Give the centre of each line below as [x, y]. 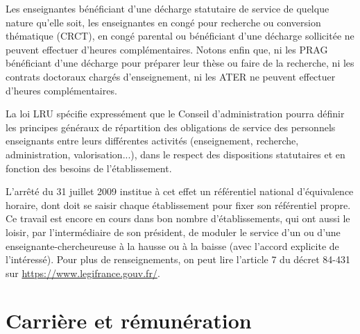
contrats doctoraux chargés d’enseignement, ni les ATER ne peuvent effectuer [171, 76]
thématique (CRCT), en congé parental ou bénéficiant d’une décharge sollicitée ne [180, 36]
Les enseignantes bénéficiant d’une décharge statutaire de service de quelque [168, 8]
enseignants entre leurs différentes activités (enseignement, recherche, [152, 141]
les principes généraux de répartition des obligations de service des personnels [171, 127]
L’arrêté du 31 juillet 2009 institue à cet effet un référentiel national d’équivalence [180, 191]
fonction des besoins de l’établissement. [89, 168]
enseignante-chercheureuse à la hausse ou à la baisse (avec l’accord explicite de [172, 245]
